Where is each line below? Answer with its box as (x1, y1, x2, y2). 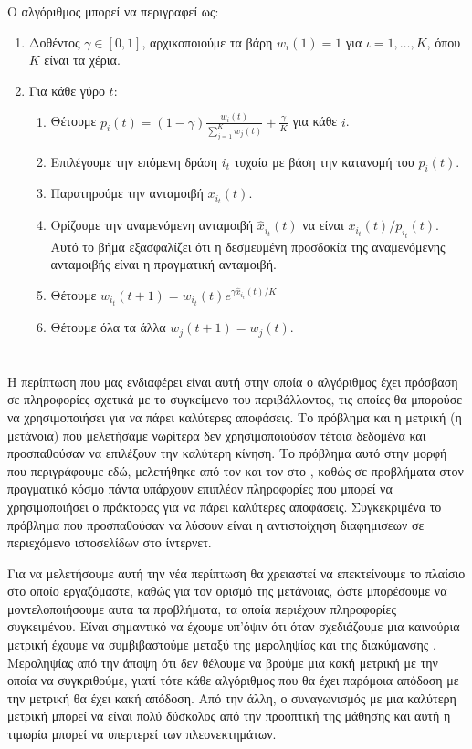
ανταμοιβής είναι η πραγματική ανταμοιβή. (50, 255, 277, 274)
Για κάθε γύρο (28, 80, 105, 99)
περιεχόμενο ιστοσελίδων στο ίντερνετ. (7, 533, 212, 552)
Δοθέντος (28, 32, 80, 51)
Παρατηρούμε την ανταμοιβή (50, 183, 204, 203)
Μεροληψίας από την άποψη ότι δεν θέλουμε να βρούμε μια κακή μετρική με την (7, 652, 438, 671)
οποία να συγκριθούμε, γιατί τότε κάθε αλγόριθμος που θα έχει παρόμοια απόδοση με (7, 671, 459, 690)
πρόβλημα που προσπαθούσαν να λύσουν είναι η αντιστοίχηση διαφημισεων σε (7, 515, 425, 534)
